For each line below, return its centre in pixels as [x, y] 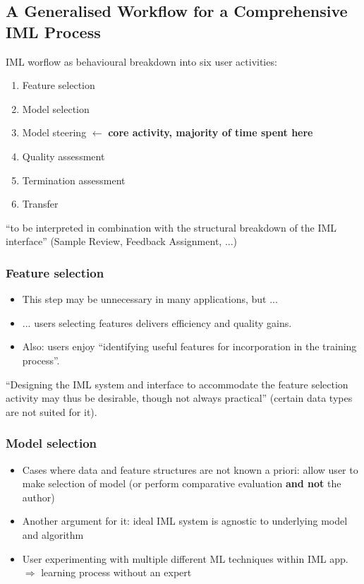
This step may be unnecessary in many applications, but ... [150, 299]
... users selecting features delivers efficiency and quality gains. [157, 322]
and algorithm [53, 534]
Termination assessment [74, 180]
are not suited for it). [51, 411]
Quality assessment [63, 156]
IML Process [53, 31]
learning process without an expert [116, 572]
